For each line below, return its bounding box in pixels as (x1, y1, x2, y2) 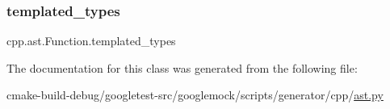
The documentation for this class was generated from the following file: (6, 59, 358, 76)
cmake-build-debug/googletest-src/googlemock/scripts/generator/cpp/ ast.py (6, 86, 384, 103)
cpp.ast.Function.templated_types (6, 32, 176, 49)
